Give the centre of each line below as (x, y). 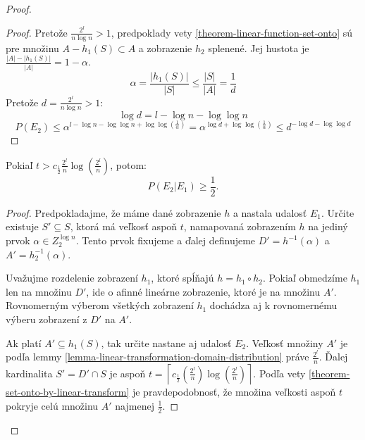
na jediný (328, 226)
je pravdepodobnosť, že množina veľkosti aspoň (234, 392)
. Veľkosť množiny (285, 342)
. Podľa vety (279, 373)
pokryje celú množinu (52, 405)
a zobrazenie (165, 48)
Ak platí (24, 342)
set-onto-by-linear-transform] (68, 392)
